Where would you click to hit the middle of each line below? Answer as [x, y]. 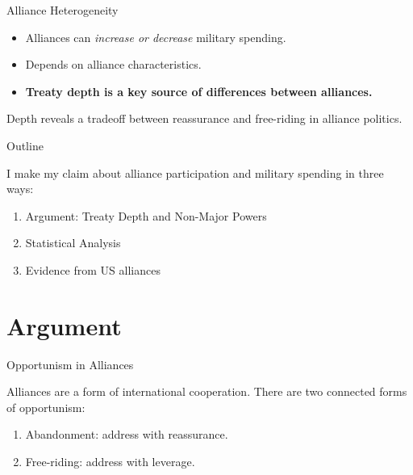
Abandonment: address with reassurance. [127, 434]
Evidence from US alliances [93, 269]
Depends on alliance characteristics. [113, 64]
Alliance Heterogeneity [63, 10]
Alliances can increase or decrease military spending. [156, 37]
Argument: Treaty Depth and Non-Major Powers [146, 215]
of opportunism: [46, 407]
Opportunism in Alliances [70, 364]
